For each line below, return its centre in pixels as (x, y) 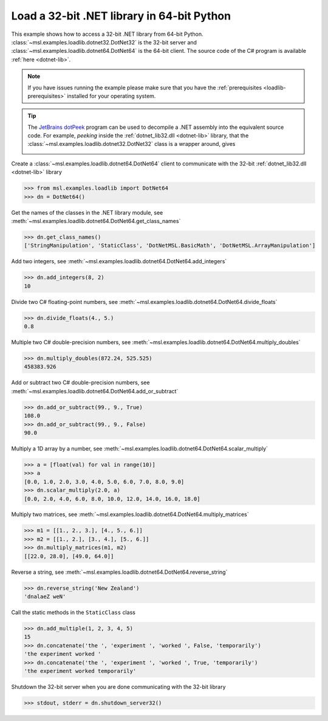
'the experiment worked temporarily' (80, 671)
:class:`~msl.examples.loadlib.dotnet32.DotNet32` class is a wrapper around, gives (132, 144)
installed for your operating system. (111, 96)
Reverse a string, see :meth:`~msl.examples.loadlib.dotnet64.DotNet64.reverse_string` (119, 572)
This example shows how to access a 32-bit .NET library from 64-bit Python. (107, 34)
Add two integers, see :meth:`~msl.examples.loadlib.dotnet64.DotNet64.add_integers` (119, 261)
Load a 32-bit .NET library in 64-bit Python (121, 16)
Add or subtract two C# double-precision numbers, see (80, 382)
